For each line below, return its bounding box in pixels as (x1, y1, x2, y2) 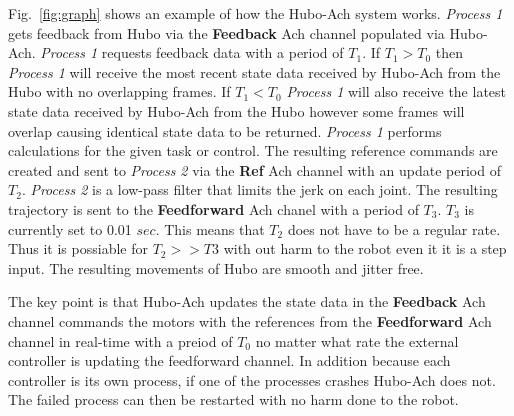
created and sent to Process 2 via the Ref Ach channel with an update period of (8, 159, 501, 180)
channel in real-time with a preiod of (8, 330, 233, 351)
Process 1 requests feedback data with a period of (40, 42, 344, 63)
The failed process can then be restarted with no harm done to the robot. (8, 389, 459, 410)
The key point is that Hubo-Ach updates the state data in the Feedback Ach (8, 291, 486, 312)
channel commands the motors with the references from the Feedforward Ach (8, 310, 492, 331)
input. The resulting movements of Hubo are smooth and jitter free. (8, 257, 424, 278)
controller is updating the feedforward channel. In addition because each (8, 350, 451, 371)
